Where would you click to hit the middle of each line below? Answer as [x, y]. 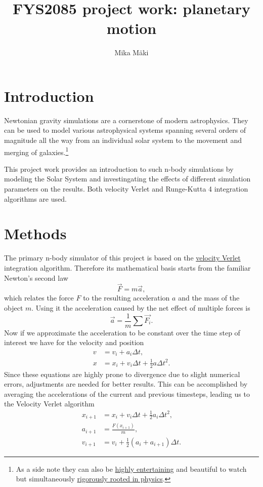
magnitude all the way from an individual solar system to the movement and [123, 140]
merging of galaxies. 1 [36, 151]
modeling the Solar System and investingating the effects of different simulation [127, 179]
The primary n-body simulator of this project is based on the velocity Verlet [122, 258]
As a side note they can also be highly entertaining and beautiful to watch [131, 469]
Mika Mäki [131, 52]
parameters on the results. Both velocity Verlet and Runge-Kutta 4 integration [126, 189]
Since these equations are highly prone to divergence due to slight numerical [122, 374]
